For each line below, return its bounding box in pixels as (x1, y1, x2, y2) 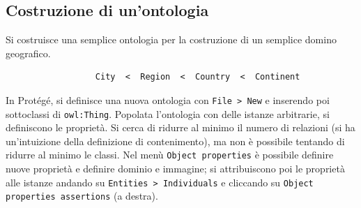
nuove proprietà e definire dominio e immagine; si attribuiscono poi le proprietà (6, 161, 345, 176)
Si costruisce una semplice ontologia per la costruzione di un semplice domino (6, 32, 337, 47)
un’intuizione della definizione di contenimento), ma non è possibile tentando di (6, 133, 345, 148)
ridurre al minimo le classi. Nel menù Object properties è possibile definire (6, 147, 334, 162)
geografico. (6, 45, 51, 60)
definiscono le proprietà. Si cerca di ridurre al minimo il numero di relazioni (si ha (6, 120, 355, 135)
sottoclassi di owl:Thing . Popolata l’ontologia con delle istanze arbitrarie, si (6, 106, 330, 121)
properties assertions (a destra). (6, 188, 158, 203)
